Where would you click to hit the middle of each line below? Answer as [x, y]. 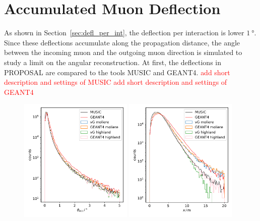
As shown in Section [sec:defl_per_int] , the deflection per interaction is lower [124, 33]
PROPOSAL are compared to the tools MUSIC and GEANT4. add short [117, 72]
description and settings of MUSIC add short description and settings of [116, 82]
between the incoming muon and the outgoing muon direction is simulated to [123, 52]
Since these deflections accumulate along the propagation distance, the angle [122, 42]
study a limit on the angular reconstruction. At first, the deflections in [113, 62]
